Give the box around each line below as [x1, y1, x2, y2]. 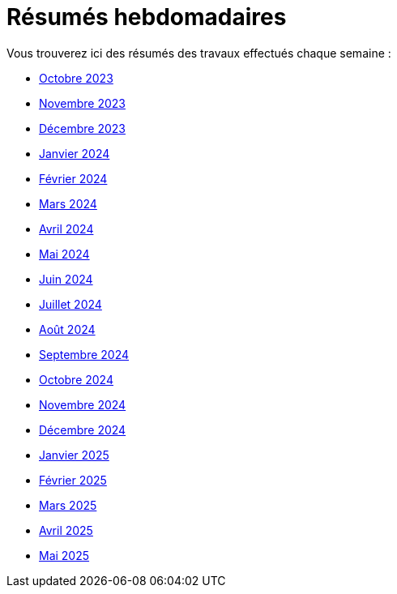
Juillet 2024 [39, 297, 102, 311]
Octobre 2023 [39, 71, 113, 85]
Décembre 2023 [39, 121, 126, 135]
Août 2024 [39, 322, 96, 336]
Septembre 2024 [39, 347, 130, 361]
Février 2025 [39, 472, 107, 487]
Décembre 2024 [39, 422, 126, 437]
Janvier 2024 [39, 146, 110, 160]
